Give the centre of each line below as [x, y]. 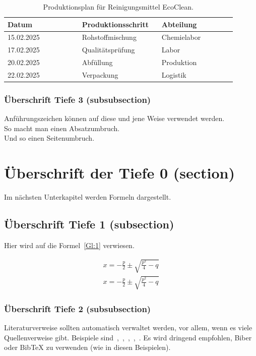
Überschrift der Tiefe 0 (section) [119, 173]
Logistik [174, 74]
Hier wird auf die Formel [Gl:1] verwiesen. [69, 245]
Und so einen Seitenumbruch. [49, 138]
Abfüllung [97, 62]
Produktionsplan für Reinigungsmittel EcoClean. [118, 7]
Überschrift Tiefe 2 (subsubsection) [78, 308]
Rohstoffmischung [109, 37]
